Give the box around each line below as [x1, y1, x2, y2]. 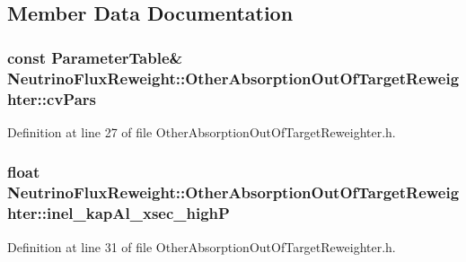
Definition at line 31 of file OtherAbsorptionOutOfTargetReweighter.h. [7, 237, 396, 256]
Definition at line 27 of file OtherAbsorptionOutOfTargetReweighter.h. [7, 122, 396, 141]
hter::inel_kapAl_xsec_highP [7, 202, 230, 224]
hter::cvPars [7, 87, 97, 109]
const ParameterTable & [7, 46, 183, 68]
